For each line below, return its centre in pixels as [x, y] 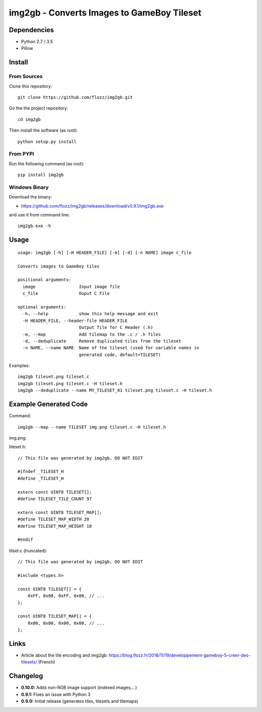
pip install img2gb [41, 175]
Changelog [26, 676]
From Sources [26, 76]
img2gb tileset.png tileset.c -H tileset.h [70, 383]
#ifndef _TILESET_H [41, 472]
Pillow [27, 48]
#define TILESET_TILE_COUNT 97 [55, 499]
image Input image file [71, 286]
